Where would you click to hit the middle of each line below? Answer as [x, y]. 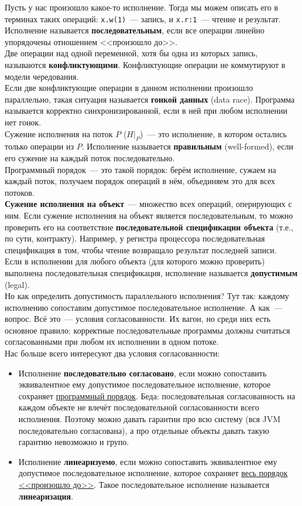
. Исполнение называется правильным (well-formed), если [187, 146]
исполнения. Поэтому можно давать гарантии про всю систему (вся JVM [150, 419]
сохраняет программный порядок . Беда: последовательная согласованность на [157, 395]
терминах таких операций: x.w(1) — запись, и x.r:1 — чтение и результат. [143, 18]
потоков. [20, 192]
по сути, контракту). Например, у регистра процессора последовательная [135, 238]
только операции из [39, 146]
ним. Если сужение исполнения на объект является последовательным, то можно [149, 215]
